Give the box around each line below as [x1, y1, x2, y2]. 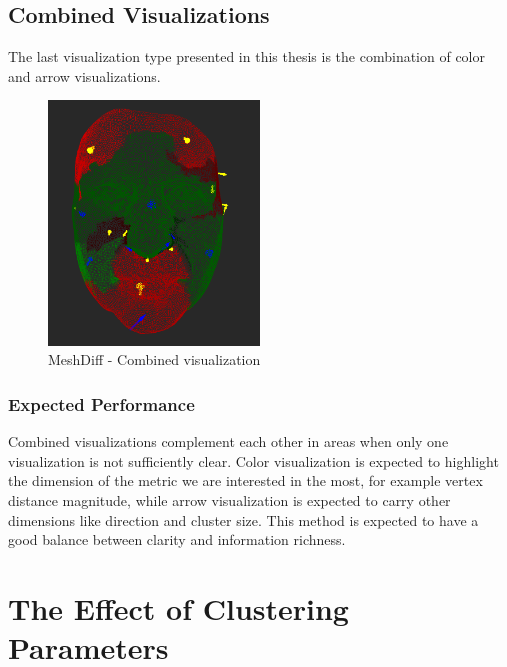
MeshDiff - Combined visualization [48, 349, 261, 370]
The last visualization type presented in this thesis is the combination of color [8, 46, 485, 67]
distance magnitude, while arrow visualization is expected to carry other [8, 489, 451, 510]
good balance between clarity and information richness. [8, 529, 346, 550]
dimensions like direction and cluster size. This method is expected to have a [8, 509, 479, 530]
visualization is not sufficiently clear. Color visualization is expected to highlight [8, 450, 499, 471]
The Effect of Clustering [8, 587, 349, 628]
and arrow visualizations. [8, 65, 161, 86]
